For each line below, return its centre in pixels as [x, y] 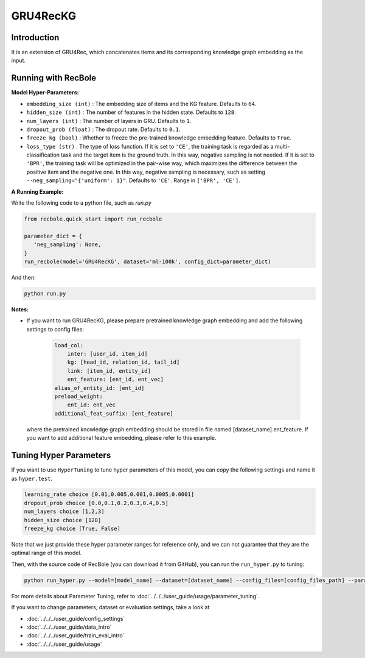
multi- [282, 146]
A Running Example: [37, 191]
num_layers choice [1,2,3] [64, 511]
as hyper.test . [32, 478]
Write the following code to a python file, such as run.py [82, 203]
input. [19, 60]
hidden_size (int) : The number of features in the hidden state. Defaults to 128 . [131, 112]
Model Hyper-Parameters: [45, 93]
